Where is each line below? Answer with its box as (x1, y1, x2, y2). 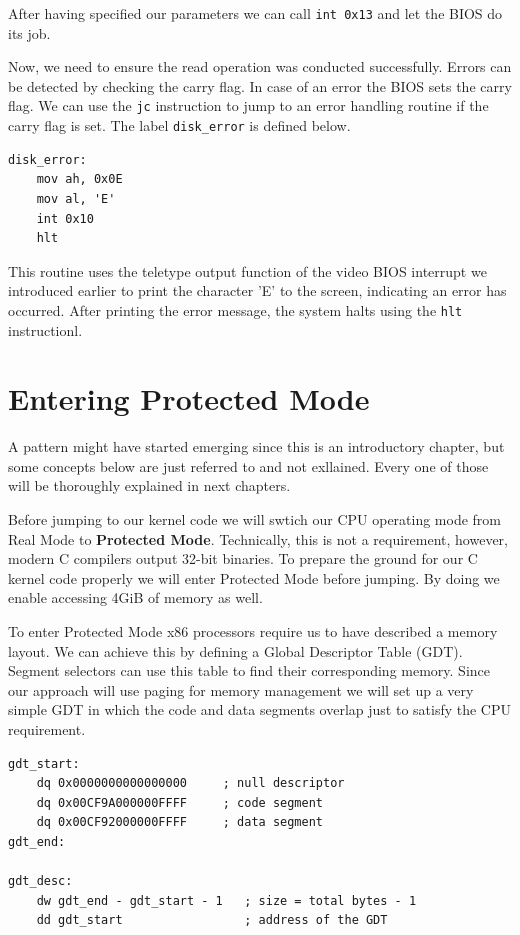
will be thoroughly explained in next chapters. (8, 475, 291, 496)
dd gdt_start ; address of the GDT (36, 913, 388, 928)
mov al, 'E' (36, 191, 116, 206)
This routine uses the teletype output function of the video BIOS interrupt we (8, 260, 487, 281)
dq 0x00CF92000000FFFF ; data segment (36, 815, 323, 830)
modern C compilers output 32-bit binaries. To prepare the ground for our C (8, 548, 478, 569)
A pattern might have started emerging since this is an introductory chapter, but (8, 436, 505, 457)
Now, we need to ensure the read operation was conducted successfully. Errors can (8, 56, 512, 77)
